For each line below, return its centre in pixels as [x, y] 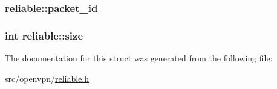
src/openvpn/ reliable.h [47, 78]
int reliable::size [44, 35]
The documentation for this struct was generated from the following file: [139, 58]
